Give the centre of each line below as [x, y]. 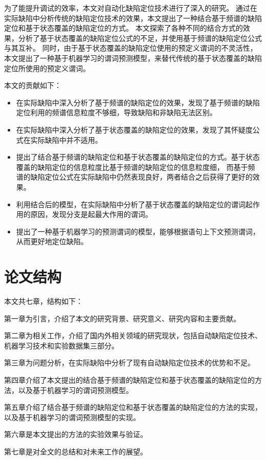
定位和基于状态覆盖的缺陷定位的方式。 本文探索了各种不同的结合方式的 [124, 28]
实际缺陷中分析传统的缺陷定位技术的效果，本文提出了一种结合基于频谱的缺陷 [133, 18]
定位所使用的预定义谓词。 [47, 68]
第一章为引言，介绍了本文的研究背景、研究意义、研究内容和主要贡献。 [122, 318]
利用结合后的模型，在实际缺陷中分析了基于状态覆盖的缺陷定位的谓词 [131, 204]
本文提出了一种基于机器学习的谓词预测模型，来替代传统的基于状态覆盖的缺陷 [133, 58]
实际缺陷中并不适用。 [66, 139]
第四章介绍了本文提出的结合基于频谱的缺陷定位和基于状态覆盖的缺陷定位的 [129, 379]
